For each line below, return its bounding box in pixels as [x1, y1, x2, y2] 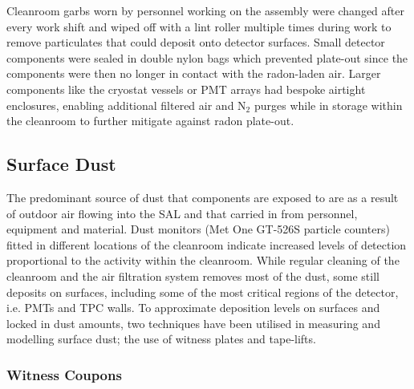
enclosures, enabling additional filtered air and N [6, 96, 246, 113]
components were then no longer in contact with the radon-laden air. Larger [6, 65, 381, 82]
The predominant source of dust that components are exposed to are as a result [6, 188, 399, 205]
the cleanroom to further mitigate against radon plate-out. [6, 112, 294, 129]
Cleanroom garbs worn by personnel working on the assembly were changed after [6, 2, 405, 18]
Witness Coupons [6, 364, 122, 384]
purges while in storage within [254, 96, 403, 113]
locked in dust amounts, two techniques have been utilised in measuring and [6, 314, 380, 331]
